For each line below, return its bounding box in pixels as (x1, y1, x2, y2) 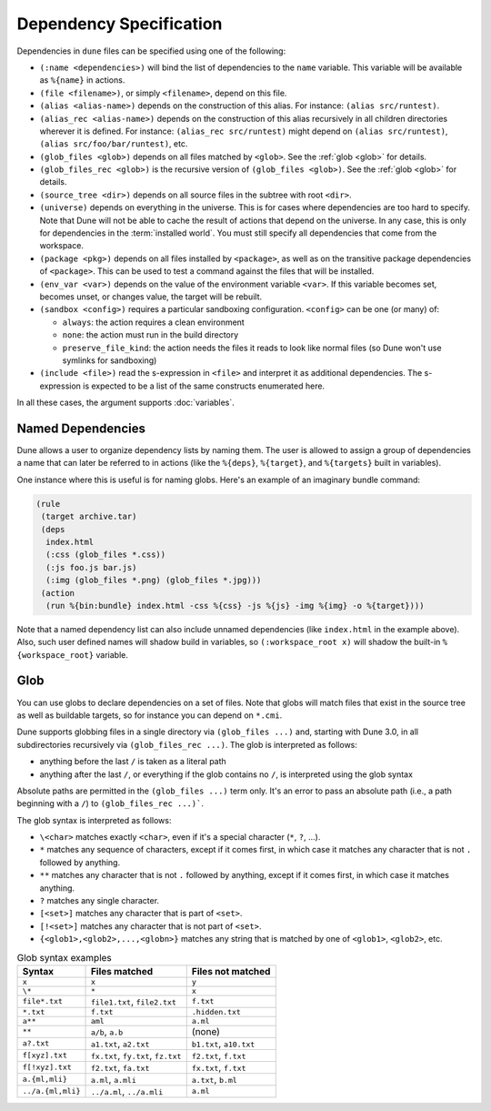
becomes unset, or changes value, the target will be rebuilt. (39, 291, 263, 302)
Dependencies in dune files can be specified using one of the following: (16, 45, 286, 56)
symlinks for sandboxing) (62, 355, 157, 366)
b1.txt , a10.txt (191, 1037, 256, 1050)
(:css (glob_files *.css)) (45, 550, 166, 560)
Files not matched (191, 965, 271, 977)
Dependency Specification (16, 14, 223, 34)
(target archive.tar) (41, 511, 137, 522)
